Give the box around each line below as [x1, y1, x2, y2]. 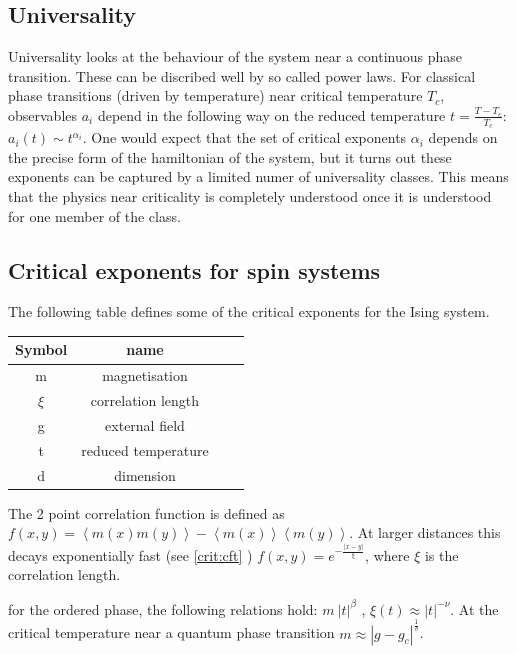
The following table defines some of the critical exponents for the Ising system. [8, 301, 490, 322]
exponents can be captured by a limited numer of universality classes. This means [8, 166, 509, 187]
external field [105, 415, 185, 436]
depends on [428, 127, 498, 148]
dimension [114, 464, 176, 485]
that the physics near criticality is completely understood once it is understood [8, 186, 492, 206]
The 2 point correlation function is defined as [8, 502, 285, 523]
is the [424, 544, 459, 565]
